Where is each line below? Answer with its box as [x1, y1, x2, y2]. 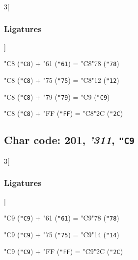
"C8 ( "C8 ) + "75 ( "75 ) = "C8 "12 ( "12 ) [4, 75, 119, 85]
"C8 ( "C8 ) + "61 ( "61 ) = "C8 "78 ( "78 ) [4, 58, 119, 69]
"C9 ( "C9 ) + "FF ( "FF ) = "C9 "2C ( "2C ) [4, 246, 123, 256]
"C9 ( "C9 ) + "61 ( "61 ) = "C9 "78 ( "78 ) [4, 213, 119, 223]
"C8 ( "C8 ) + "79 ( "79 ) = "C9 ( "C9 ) [4, 91, 110, 102]
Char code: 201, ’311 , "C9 [4, 132, 135, 148]
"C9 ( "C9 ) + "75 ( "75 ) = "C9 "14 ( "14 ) [4, 229, 119, 239]
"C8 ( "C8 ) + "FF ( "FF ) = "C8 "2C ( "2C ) [4, 108, 123, 118]
